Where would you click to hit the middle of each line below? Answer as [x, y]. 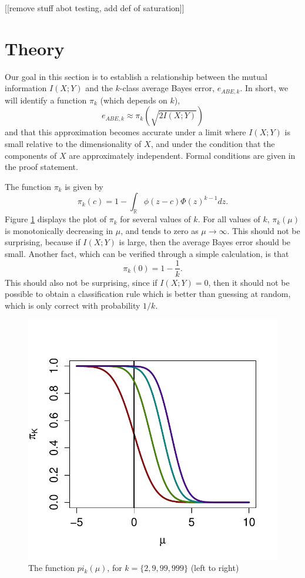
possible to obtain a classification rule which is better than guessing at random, [148, 294]
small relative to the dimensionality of [73, 143]
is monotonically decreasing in [59, 230]
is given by [84, 186]
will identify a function [46, 100]
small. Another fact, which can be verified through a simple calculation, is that [147, 253]
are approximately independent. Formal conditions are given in [182, 155]
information [26, 88]
